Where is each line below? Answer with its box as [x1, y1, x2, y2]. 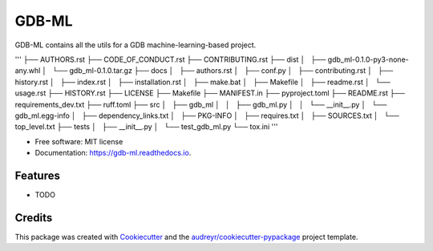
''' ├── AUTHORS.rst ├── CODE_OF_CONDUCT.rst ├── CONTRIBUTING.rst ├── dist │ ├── [14, 55, 326, 64]
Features [14, 168, 60, 182]
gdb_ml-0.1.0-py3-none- [327, 55, 409, 64]
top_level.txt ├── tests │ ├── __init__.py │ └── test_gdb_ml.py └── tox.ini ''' [14, 122, 278, 132]
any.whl [14, 66, 41, 75]
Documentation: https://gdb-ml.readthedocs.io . [34, 148, 192, 158]
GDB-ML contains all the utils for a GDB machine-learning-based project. [14, 40, 257, 50]
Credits [14, 211, 53, 225]
